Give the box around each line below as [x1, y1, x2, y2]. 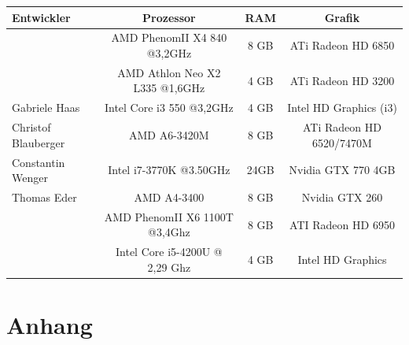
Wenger [12, 169, 48, 186]
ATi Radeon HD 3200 [289, 72, 395, 88]
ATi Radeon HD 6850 [289, 37, 395, 54]
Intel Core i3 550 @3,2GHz [104, 99, 234, 116]
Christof [12, 119, 51, 135]
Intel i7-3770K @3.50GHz [108, 161, 230, 178]
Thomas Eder [12, 188, 77, 205]
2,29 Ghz [147, 258, 191, 275]
